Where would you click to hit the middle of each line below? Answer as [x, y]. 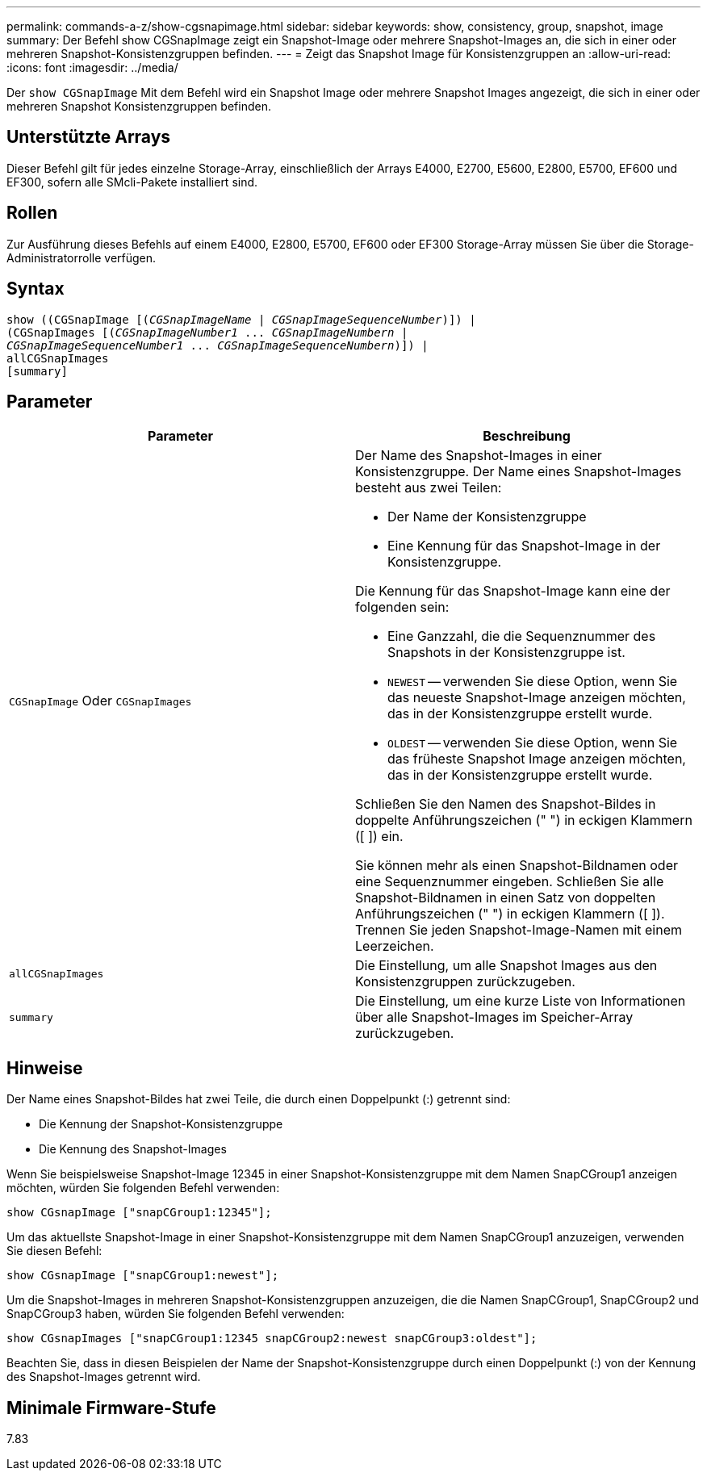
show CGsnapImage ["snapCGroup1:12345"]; [139, 1213]
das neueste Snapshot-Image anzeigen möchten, [537, 698]
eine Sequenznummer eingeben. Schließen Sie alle [510, 882]
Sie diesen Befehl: [54, 1251]
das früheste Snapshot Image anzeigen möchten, [537, 759]
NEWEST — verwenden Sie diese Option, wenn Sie [533, 682]
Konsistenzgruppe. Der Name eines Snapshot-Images [519, 472]
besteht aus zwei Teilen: [429, 488]
